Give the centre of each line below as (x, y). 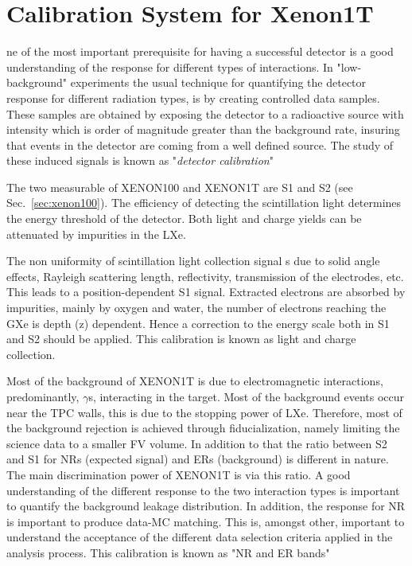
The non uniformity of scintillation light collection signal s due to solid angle (193, 261)
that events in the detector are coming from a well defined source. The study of (200, 144)
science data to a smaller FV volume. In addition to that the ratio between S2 (197, 443)
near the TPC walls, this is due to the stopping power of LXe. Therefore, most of (204, 412)
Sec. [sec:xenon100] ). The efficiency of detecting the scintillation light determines (204, 203)
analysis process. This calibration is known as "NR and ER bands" (168, 552)
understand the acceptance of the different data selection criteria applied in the (200, 537)
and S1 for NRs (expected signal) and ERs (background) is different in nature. (198, 459)
